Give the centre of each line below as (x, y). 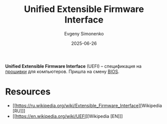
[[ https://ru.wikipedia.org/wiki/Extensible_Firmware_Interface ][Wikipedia (87, 105)
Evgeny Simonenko (84, 33)
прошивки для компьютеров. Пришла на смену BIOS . (62, 71)
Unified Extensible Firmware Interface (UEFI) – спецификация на (73, 66)
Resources (28, 92)
